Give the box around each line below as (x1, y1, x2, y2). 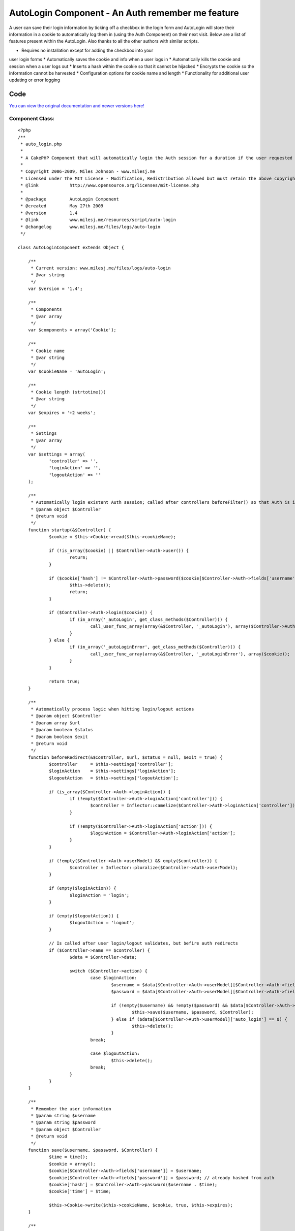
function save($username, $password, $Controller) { (28, 1147, 158, 1153)
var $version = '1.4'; (28, 286, 83, 292)
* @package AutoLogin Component (20, 196, 119, 202)
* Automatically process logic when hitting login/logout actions (30, 706, 194, 712)
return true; (49, 679, 81, 684)
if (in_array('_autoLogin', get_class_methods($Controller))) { (69, 616, 228, 622)
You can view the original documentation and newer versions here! (9, 103, 145, 109)
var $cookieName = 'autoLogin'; (28, 368, 106, 374)
